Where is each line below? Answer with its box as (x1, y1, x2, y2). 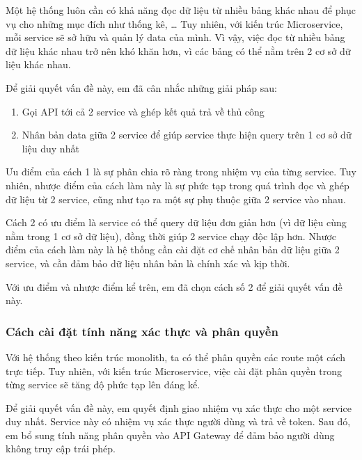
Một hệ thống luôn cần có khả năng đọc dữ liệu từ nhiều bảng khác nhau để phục (6, 3, 356, 17)
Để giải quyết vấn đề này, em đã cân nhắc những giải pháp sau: (6, 80, 277, 95)
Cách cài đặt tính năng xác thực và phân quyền (6, 322, 278, 340)
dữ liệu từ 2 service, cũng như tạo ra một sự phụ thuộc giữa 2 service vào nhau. (6, 191, 346, 206)
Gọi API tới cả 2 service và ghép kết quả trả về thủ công (22, 104, 265, 118)
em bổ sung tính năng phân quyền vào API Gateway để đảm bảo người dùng (6, 427, 335, 442)
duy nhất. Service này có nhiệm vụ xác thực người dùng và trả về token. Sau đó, (6, 414, 351, 429)
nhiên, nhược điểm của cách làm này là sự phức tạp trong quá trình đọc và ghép (6, 177, 349, 192)
